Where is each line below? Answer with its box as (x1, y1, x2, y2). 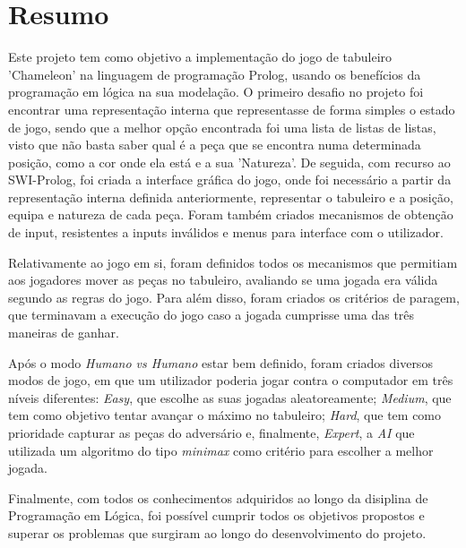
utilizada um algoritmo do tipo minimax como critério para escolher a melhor (8, 441, 434, 459)
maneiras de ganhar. (8, 323, 119, 342)
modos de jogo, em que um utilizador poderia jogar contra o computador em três (8, 371, 453, 390)
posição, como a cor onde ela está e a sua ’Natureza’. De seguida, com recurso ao (8, 152, 451, 171)
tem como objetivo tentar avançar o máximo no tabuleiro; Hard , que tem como (8, 406, 442, 424)
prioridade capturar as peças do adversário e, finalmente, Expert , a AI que (8, 424, 415, 441)
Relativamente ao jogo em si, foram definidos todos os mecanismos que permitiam (8, 253, 458, 271)
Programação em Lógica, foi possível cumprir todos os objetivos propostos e (8, 506, 425, 525)
